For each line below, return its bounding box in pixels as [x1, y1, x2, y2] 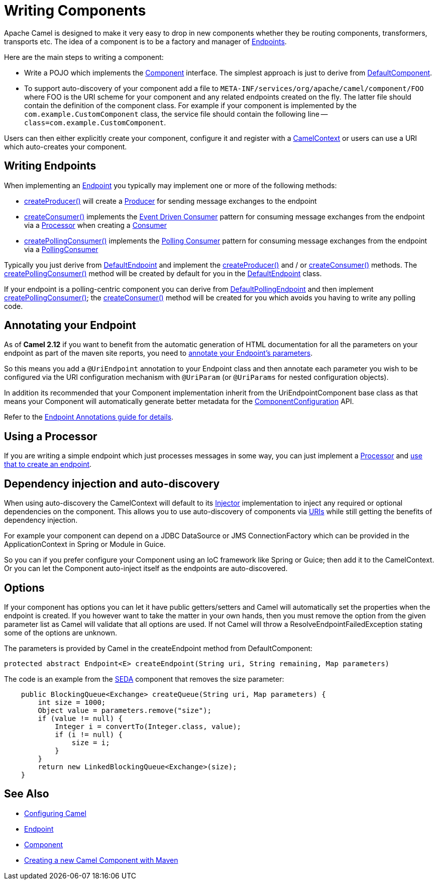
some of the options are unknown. [4, 628, 117, 637]
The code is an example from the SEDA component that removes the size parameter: [4, 674, 284, 683]
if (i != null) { [55, 730, 123, 739]
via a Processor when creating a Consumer [24, 220, 167, 229]
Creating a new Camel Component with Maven [24, 855, 178, 864]
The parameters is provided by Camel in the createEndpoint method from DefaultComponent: [4, 644, 313, 653]
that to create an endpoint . [4, 460, 92, 469]
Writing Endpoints [4, 159, 96, 173]
